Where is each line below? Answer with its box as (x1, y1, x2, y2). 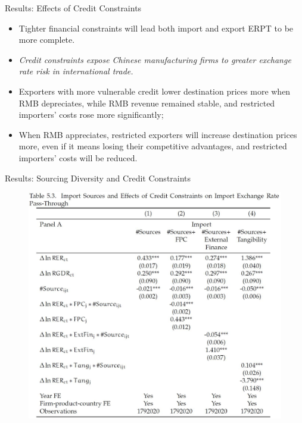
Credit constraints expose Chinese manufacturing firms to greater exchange (18, 53, 291, 65)
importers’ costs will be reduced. (18, 151, 138, 164)
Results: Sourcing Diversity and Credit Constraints (5, 171, 191, 184)
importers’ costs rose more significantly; (18, 108, 164, 121)
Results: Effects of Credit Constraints (5, 2, 142, 14)
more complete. (18, 33, 75, 46)
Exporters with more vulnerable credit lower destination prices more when (18, 84, 291, 97)
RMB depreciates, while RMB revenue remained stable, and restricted (18, 96, 275, 109)
